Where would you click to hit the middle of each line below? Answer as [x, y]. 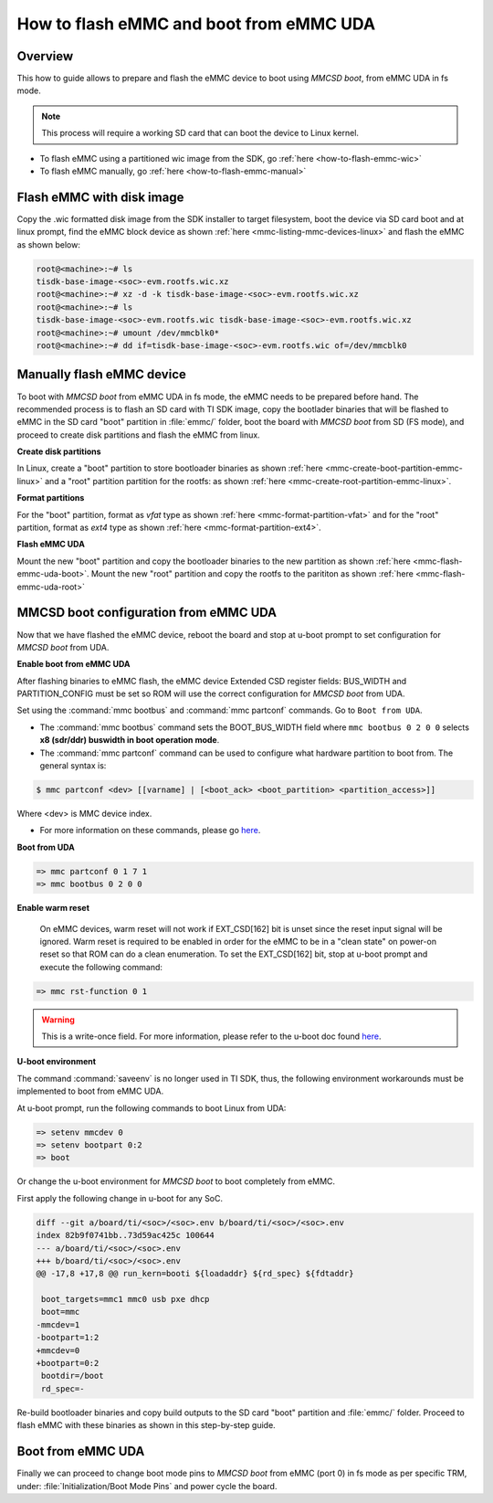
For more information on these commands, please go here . [150, 831]
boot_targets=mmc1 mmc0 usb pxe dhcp [126, 1299]
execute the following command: [101, 967]
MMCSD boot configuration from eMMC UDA [147, 613]
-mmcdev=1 [58, 1324]
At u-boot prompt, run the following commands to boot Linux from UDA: [152, 1108]
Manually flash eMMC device [102, 375]
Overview [45, 56]
